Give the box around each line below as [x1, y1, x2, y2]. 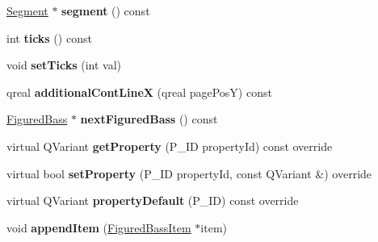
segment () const [61, 2, 150, 19]
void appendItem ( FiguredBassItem [6, 219, 191, 236]
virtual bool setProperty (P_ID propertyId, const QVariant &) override [6, 165, 372, 181]
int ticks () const [6, 29, 92, 46]
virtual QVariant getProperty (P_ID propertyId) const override [6, 137, 333, 154]
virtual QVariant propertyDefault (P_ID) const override [6, 192, 299, 209]
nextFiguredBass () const [80, 111, 218, 127]
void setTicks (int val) [6, 56, 122, 73]
